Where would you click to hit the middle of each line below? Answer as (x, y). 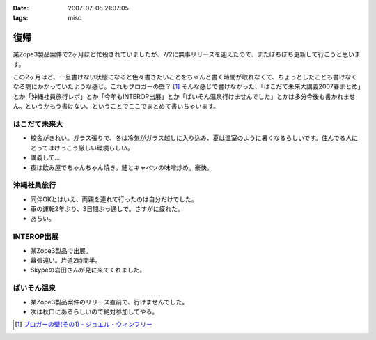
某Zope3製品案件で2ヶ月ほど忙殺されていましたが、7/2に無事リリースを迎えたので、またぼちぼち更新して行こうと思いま (187, 54)
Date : (21, 8)
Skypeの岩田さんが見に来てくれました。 (88, 270)
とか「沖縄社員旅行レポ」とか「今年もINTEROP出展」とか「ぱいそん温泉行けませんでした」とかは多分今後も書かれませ (184, 96)
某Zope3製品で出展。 (61, 250)
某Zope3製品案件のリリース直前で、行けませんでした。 (109, 302)
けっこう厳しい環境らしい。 (94, 148)
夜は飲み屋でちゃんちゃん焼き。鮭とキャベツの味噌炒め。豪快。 (122, 167)
